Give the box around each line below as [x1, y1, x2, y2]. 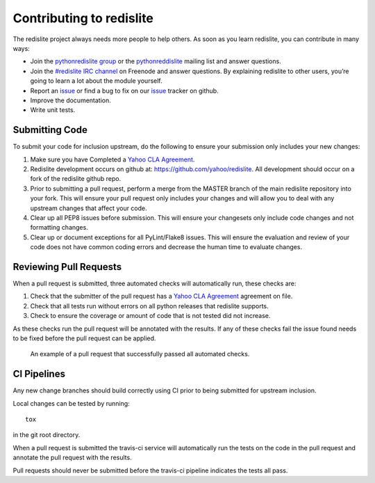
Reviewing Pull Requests [12, 261, 122, 273]
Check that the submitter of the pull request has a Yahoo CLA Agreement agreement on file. [30, 292, 293, 301]
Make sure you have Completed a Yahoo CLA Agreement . [30, 155, 195, 164]
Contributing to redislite [12, 10, 154, 26]
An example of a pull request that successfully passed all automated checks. [30, 350, 250, 358]
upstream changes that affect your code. [30, 204, 147, 212]
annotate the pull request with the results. [12, 453, 132, 462]
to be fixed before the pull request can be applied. [12, 334, 156, 342]
